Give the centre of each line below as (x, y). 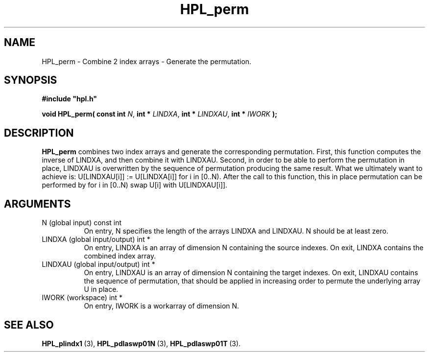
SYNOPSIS (31, 80)
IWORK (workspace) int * (82, 298)
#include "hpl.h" (70, 99)
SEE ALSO (29, 325)
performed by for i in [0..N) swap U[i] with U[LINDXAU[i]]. (135, 185)
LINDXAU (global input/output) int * (98, 264)
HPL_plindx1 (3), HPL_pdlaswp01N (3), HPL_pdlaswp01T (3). (141, 343)
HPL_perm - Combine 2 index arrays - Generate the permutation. (147, 61)
